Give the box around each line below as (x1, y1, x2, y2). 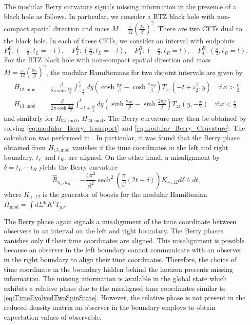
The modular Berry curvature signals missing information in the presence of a (4, 1, 236, 11)
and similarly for (4, 113, 54, 123)
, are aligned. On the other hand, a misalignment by (64, 152, 220, 162)
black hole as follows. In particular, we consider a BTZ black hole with (4, 11, 215, 21)
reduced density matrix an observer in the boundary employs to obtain (4, 302, 216, 312)
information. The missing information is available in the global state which (4, 273, 227, 284)
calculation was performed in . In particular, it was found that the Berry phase (4, 132, 240, 142)
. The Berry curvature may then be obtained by (103, 113, 247, 123)
